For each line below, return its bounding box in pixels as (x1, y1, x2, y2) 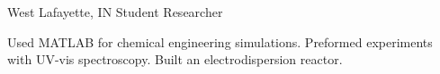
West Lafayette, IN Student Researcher (7, 3, 223, 21)
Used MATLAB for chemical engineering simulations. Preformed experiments (7, 32, 433, 51)
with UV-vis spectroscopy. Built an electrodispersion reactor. (7, 50, 343, 69)
